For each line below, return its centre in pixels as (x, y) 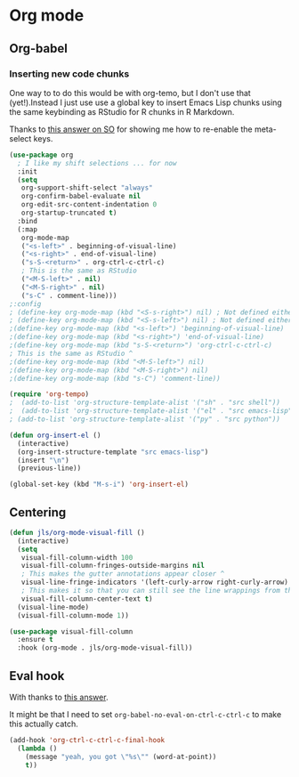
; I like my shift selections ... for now (97, 163)
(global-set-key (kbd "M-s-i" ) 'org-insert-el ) (99, 485)
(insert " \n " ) (43, 460)
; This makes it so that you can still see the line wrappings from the (158, 591)
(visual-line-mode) (53, 607)
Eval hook (37, 676)
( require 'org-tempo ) (49, 394)
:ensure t (35, 640)
